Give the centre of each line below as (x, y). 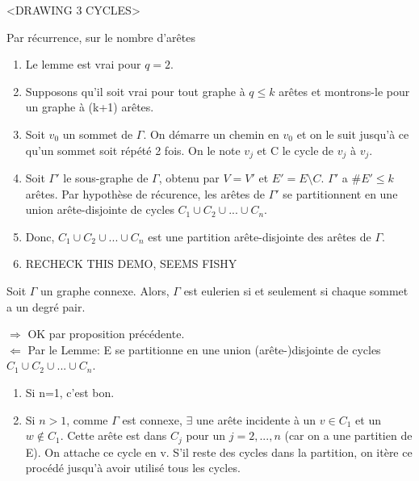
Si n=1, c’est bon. (70, 392)
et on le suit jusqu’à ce (353, 134)
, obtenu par (189, 178)
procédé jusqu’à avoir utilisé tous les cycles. (133, 468)
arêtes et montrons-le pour (344, 91)
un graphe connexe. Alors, (105, 290)
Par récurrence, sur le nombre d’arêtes (101, 37)
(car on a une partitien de (348, 435)
